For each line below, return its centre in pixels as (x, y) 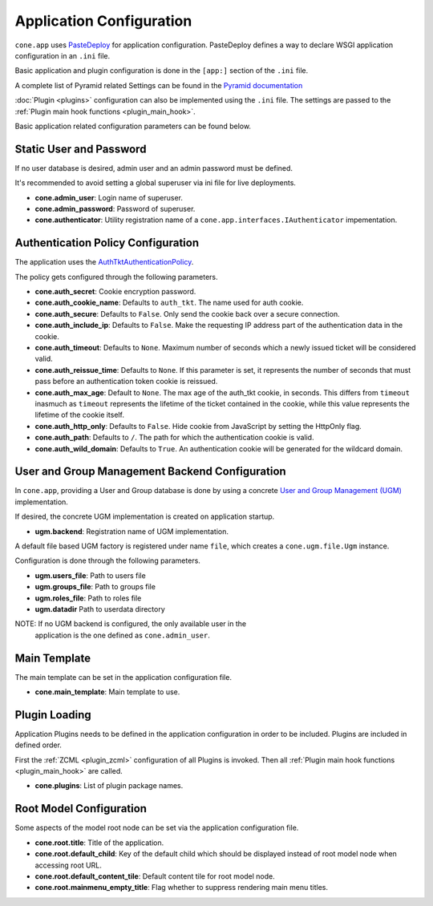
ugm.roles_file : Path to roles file (88, 598)
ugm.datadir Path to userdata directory (100, 609)
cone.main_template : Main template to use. (107, 692)
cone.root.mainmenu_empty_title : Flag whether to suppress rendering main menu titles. (182, 888)
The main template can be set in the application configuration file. (123, 677)
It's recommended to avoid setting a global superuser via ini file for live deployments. (156, 183)
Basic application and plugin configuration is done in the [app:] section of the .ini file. (162, 71)
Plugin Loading (53, 715)
